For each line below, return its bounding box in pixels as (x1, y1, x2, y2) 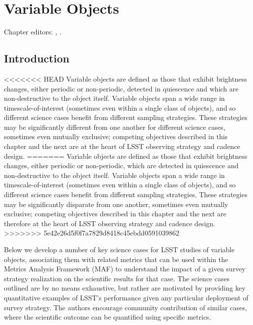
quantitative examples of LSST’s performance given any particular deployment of (4, 292, 249, 302)
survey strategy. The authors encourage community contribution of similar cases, (4, 302, 247, 312)
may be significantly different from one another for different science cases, (4, 121, 225, 132)
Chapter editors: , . (4, 27, 61, 37)
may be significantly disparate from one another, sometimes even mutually (4, 199, 228, 209)
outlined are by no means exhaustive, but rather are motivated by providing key (4, 283, 246, 293)
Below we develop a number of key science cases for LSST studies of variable (4, 244, 235, 255)
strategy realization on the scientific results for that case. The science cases (4, 273, 230, 283)
